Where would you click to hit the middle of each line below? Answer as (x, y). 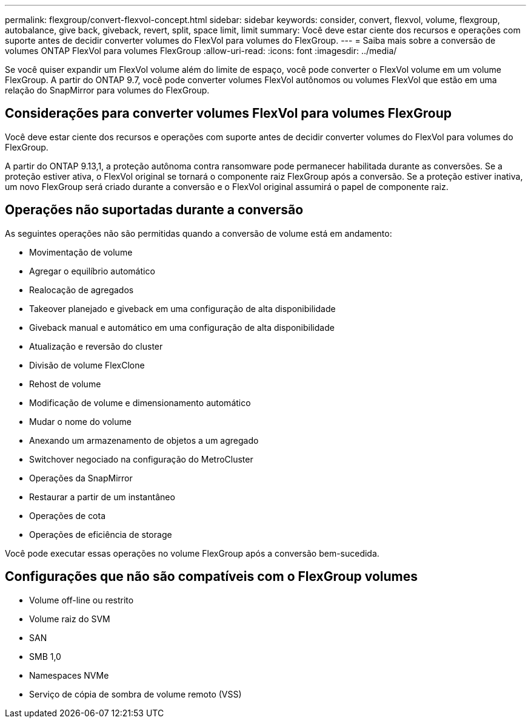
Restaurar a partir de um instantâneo (102, 497)
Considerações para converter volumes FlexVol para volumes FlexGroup (228, 114)
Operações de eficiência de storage (101, 534)
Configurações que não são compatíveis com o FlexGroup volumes (212, 577)
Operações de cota (68, 515)
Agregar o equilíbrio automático (92, 271)
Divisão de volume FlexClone (87, 365)
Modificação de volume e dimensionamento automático (140, 402)
